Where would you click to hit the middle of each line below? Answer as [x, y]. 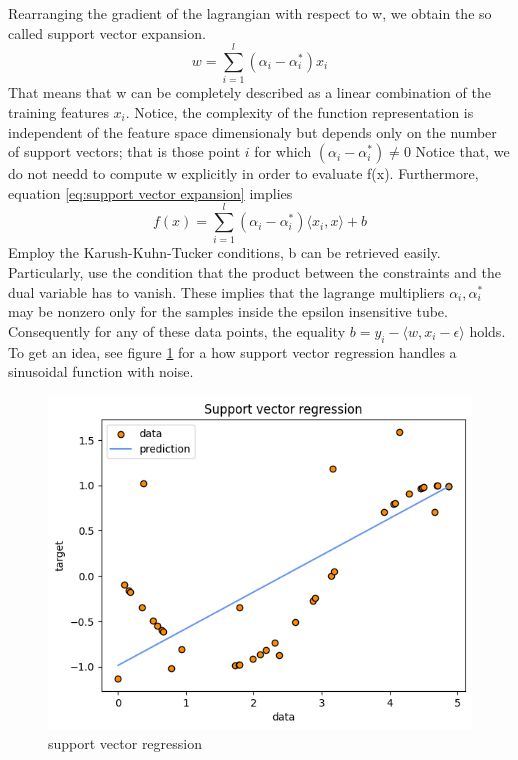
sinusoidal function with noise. [101, 371]
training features [58, 111]
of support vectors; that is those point [124, 151]
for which [283, 151]
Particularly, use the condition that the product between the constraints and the [254, 272]
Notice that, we [462, 151]
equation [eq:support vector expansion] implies [150, 192]
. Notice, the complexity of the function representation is [299, 111]
